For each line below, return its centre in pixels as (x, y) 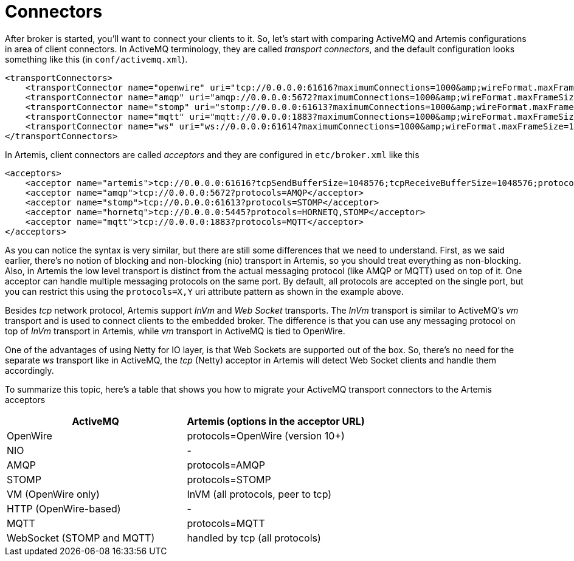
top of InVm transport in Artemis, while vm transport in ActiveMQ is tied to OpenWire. (175, 331)
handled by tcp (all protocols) (254, 538)
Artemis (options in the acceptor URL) (276, 421)
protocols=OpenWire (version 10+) (266, 435)
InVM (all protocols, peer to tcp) (259, 494)
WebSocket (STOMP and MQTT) (81, 538)
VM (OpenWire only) (53, 494)
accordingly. (29, 370)
